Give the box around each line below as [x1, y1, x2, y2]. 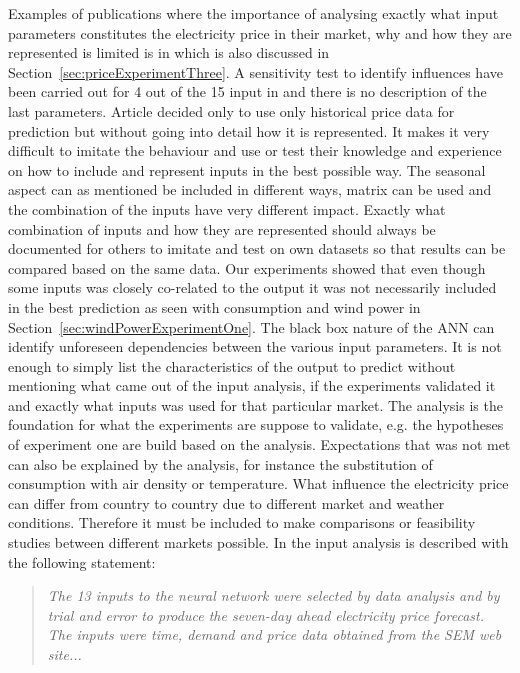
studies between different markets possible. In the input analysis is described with [8, 532, 509, 553]
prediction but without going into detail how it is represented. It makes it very [8, 120, 490, 141]
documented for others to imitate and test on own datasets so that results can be [8, 238, 506, 259]
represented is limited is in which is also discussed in [8, 42, 330, 63]
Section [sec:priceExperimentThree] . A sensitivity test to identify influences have [8, 61, 503, 82]
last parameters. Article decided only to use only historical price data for [8, 100, 455, 121]
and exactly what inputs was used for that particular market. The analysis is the [8, 394, 503, 415]
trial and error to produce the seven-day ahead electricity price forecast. [47, 604, 485, 625]
